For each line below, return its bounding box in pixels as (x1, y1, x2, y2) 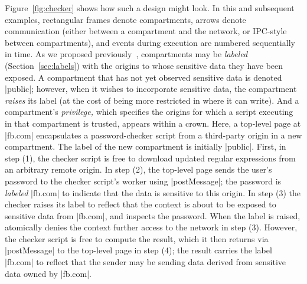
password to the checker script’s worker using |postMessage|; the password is (5, 174, 282, 187)
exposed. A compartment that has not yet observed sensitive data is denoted (5, 71, 282, 83)
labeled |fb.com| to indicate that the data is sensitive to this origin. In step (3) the (5, 186, 301, 199)
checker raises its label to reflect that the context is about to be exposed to (5, 198, 276, 210)
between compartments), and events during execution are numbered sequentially (5, 36, 295, 48)
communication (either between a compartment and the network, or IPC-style (5, 25, 287, 37)
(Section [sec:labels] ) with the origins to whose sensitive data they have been (5, 59, 283, 71)
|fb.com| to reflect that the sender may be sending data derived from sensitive (5, 256, 286, 268)
